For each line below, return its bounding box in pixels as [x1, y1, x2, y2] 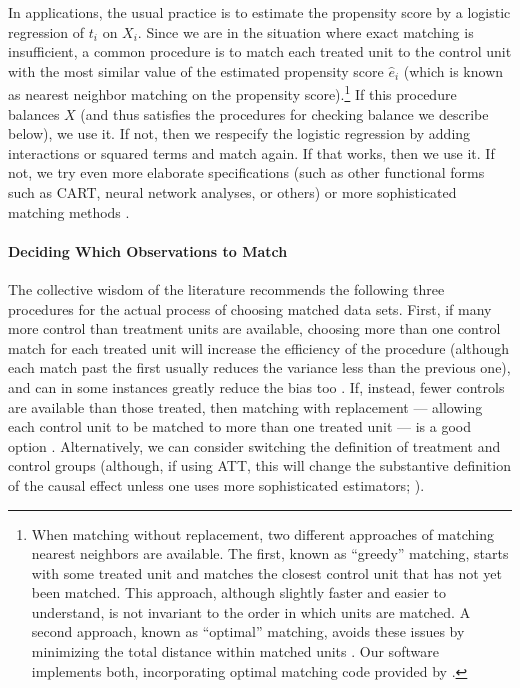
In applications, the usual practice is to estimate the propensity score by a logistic [8, 2, 511, 22]
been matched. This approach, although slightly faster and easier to [31, 582, 447, 603]
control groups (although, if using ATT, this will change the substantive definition [8, 455, 511, 476]
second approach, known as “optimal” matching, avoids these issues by [31, 621, 465, 642]
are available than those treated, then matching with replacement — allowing [8, 396, 483, 417]
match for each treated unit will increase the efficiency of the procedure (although [8, 337, 510, 358]
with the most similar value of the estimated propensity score [8, 60, 384, 81]
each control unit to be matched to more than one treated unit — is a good [8, 416, 471, 437]
